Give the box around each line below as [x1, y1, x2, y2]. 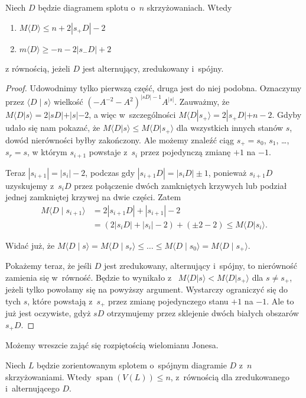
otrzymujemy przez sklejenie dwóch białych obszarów [106, 307, 299, 319]
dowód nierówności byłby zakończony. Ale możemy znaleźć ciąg [5, 133, 235, 146]
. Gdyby [272, 108, 302, 121]
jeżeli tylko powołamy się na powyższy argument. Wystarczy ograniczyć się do [5, 283, 288, 296]
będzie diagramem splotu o [38, 1, 135, 13]
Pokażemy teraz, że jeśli [5, 259, 92, 272]
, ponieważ [208, 166, 247, 178]
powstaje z [89, 146, 128, 158]
